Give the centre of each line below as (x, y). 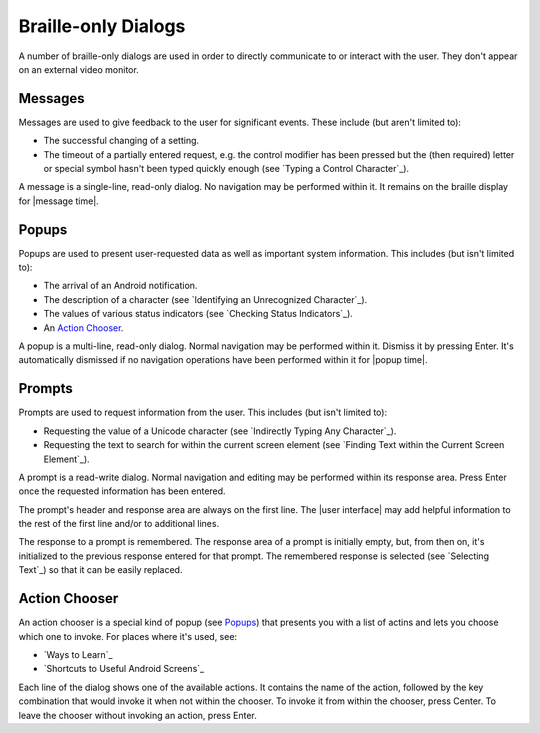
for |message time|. (58, 201)
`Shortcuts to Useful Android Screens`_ (124, 669)
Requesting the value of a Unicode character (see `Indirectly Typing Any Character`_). (220, 431)
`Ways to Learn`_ (78, 654)
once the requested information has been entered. (122, 491)
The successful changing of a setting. (121, 141)
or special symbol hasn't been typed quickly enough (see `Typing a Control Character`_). (226, 169)
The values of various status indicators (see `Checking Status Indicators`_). (198, 314)
